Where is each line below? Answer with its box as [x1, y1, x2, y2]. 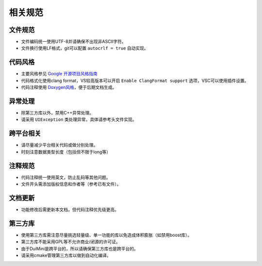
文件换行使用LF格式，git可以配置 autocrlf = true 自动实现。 [21, 45, 149, 51]
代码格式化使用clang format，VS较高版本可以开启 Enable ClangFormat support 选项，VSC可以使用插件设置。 [21, 78, 249, 83]
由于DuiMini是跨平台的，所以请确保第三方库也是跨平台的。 [21, 246, 138, 251]
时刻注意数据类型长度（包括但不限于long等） [21, 149, 111, 155]
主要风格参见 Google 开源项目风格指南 [21, 71, 98, 77]
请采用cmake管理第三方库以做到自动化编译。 [21, 252, 111, 258]
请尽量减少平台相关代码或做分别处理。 [21, 142, 98, 148]
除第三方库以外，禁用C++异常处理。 [21, 110, 94, 116]
